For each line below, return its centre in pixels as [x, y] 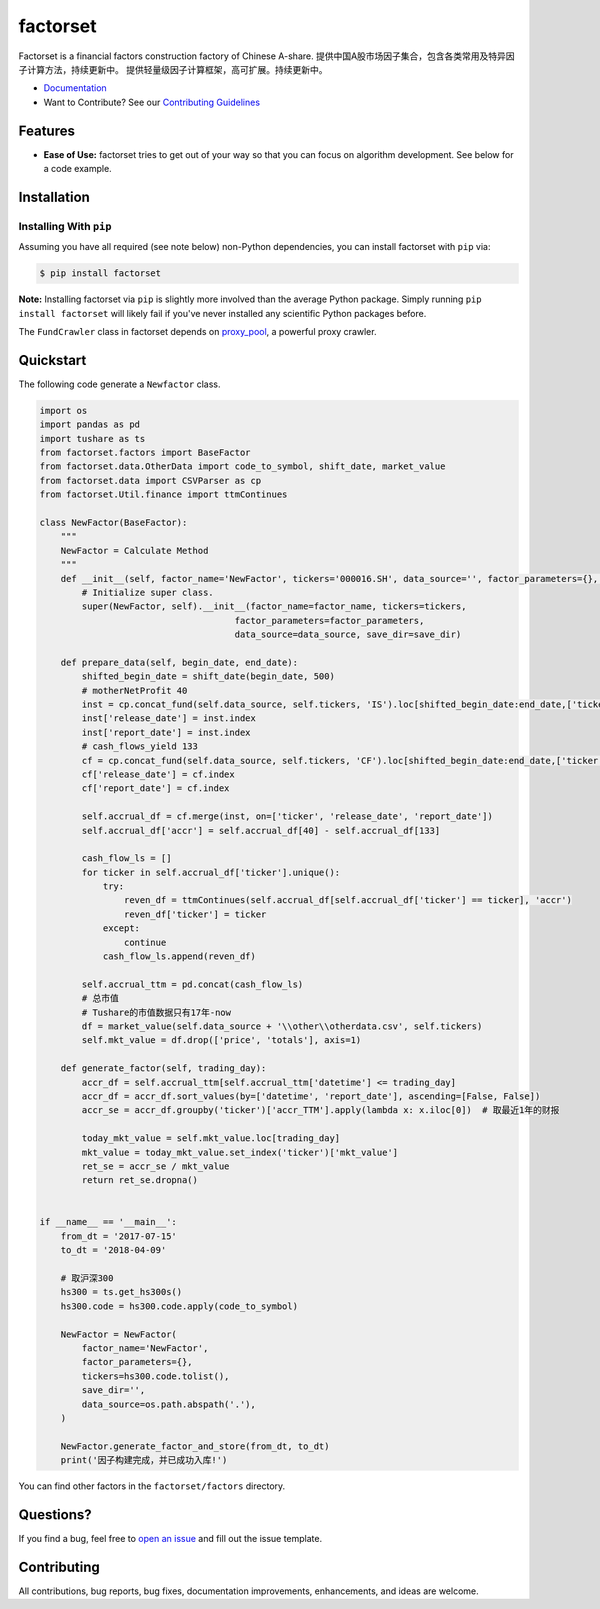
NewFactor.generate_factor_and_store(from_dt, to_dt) [195, 1446]
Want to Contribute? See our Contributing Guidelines [151, 102]
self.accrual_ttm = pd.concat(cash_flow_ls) [192, 984]
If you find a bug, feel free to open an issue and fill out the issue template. [170, 1538]
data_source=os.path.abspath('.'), [169, 1404]
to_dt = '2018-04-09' [113, 1250]
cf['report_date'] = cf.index [155, 788]
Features [46, 130]
